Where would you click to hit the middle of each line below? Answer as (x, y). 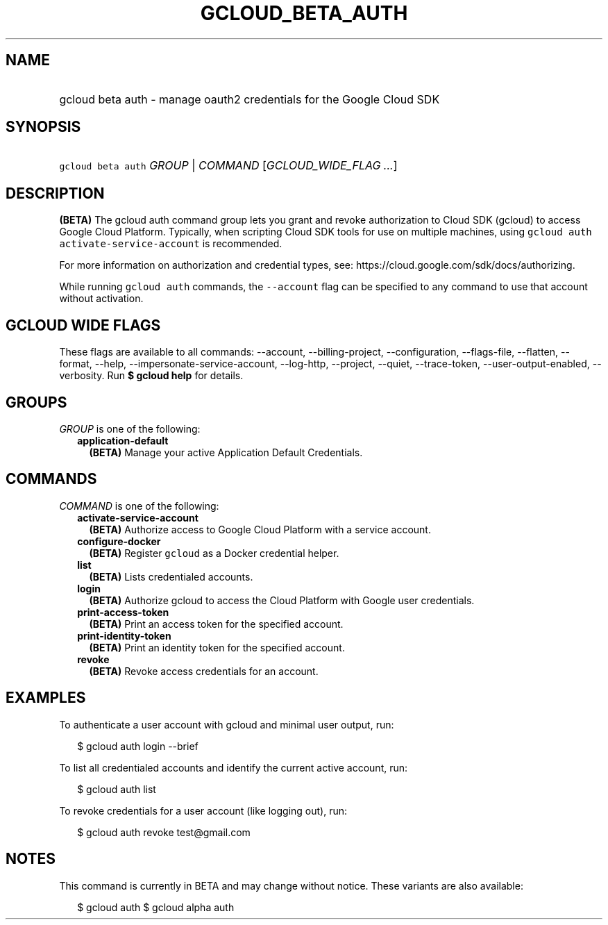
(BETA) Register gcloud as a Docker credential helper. (214, 553)
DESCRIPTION (55, 193)
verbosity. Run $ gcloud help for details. (151, 376)
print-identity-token (124, 635)
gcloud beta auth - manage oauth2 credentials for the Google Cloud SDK (250, 99)
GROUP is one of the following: (130, 428)
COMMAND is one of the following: (139, 506)
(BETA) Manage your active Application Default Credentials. (226, 452)
